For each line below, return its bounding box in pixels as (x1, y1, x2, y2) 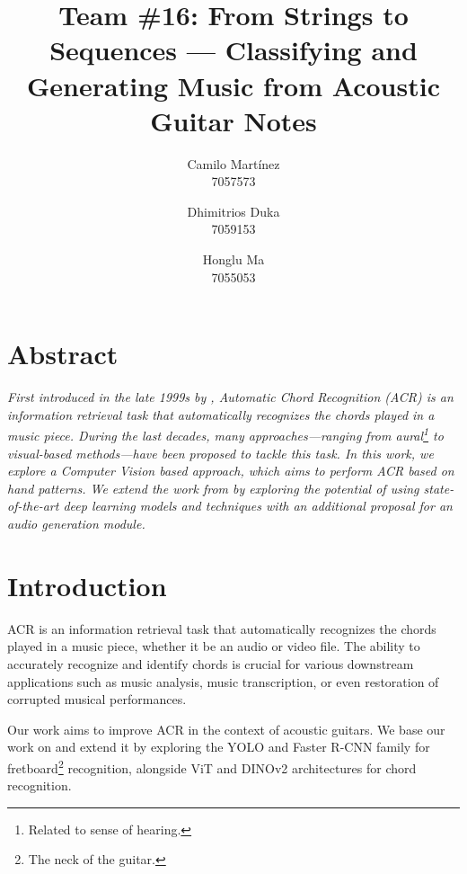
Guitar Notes (150, 102, 317, 138)
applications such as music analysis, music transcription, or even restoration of (7, 672, 439, 691)
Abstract (7, 335, 119, 372)
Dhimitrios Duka (187, 201, 280, 220)
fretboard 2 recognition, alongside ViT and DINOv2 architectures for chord (7, 755, 417, 777)
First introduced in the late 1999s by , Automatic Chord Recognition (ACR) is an (7, 388, 454, 406)
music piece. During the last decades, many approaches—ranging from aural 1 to (7, 424, 444, 445)
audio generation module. (7, 514, 145, 532)
